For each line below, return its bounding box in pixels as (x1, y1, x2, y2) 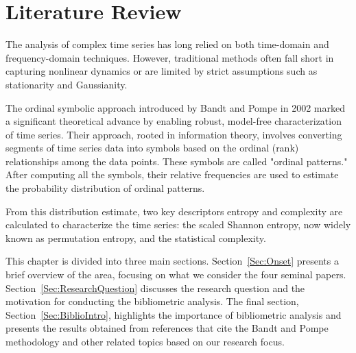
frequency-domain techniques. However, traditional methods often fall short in (5, 50, 334, 64)
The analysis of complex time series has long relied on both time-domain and (5, 37, 329, 51)
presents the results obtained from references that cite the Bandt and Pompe (5, 321, 329, 335)
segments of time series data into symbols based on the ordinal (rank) (5, 141, 299, 155)
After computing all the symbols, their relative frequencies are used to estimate (5, 167, 339, 182)
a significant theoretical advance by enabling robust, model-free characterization (5, 114, 342, 128)
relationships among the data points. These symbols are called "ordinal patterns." (5, 154, 348, 168)
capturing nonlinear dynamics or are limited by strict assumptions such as (5, 64, 318, 78)
